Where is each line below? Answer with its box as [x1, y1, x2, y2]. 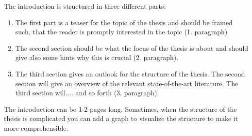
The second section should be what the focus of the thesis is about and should [15, 43, 249, 53]
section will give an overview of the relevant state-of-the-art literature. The [15, 78, 238, 88]
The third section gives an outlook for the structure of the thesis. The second [15, 68, 245, 78]
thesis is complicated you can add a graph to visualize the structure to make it [4, 113, 238, 123]
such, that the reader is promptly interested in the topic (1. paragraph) [15, 27, 228, 37]
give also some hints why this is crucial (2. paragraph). [15, 52, 179, 62]
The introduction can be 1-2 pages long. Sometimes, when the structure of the [4, 104, 237, 114]
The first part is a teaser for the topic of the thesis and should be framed [15, 17, 233, 27]
